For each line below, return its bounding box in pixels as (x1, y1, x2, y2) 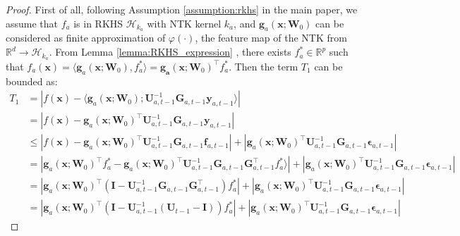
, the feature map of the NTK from (195, 30, 347, 45)
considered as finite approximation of (6, 30, 166, 45)
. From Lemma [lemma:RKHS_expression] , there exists (49, 44, 291, 59)
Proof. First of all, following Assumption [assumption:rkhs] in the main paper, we (6, 2, 358, 16)
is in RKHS (73, 15, 123, 30)
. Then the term (229, 58, 298, 73)
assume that (6, 15, 59, 30)
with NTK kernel (147, 15, 222, 30)
